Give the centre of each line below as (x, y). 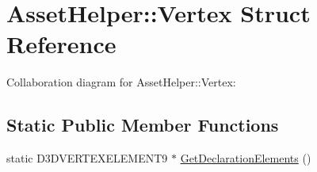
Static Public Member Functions (143, 125)
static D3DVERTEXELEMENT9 (87, 158)
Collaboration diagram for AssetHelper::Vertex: (121, 82)
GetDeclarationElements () (246, 158)
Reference (61, 44)
